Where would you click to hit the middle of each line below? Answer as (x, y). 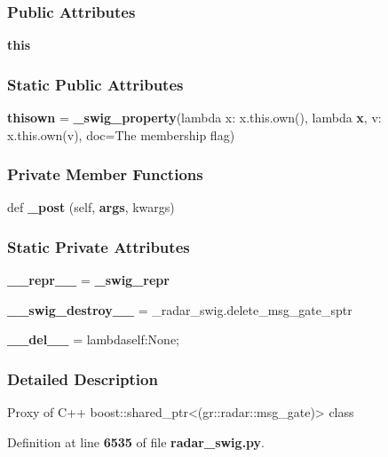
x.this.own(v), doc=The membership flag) (121, 134)
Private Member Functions (105, 174)
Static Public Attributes (95, 84)
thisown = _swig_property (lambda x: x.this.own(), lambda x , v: (194, 118)
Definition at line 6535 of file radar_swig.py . (136, 441)
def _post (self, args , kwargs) (91, 207)
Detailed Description (83, 378)
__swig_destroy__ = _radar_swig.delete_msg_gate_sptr (180, 309)
